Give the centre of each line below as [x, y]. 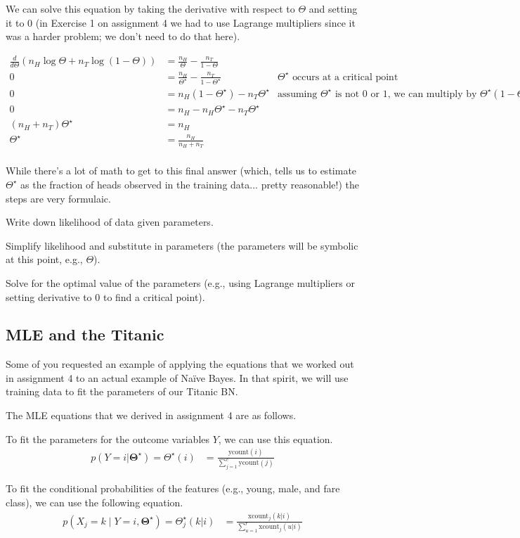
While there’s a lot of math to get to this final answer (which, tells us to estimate [181, 171]
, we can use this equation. [275, 438]
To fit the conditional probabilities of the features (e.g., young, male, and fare [173, 488]
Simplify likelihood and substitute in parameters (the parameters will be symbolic [182, 245]
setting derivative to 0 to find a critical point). [105, 296]
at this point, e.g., [44, 259]
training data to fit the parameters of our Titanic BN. [122, 391]
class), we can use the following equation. [95, 502]
